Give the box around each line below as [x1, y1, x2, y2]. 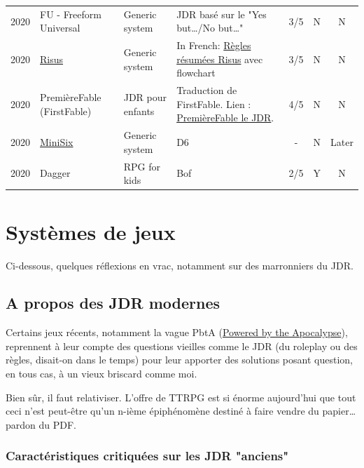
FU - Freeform [40, 6, 101, 21]
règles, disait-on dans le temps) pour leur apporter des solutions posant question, [6, 352, 353, 367]
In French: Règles [176, 38, 251, 53]
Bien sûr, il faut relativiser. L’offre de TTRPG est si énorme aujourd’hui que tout [6, 389, 356, 404]
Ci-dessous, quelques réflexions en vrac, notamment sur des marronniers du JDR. [6, 258, 353, 272]
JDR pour [123, 90, 167, 105]
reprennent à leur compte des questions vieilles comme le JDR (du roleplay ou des [6, 338, 358, 353]
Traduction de [176, 83, 237, 98]
